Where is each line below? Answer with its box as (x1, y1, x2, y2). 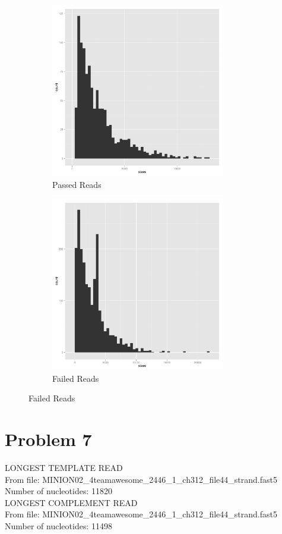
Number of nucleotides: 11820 (5, 485, 112, 497)
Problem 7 (5, 427, 92, 451)
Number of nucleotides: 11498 (5, 520, 112, 532)
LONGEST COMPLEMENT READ (5, 496, 138, 508)
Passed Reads (52, 178, 102, 190)
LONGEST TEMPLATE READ (5, 461, 123, 474)
